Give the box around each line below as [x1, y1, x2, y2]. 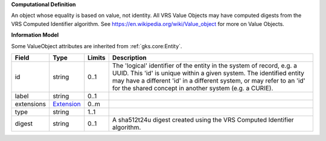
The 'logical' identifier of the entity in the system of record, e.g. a [112, 61, 297, 69]
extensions [14, 99, 46, 108]
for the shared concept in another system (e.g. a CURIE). [112, 84, 273, 92]
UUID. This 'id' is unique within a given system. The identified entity [112, 69, 304, 77]
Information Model [11, 31, 59, 39]
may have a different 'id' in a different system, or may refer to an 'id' [112, 76, 305, 84]
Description [112, 53, 147, 61]
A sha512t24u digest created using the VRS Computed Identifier [112, 115, 294, 124]
